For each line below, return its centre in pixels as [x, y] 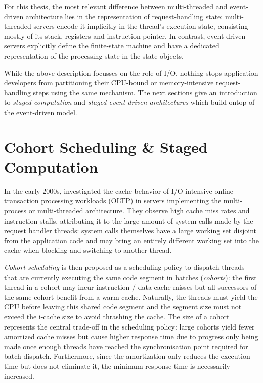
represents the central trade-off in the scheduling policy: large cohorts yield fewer [129, 326]
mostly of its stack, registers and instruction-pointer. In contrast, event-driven [125, 36]
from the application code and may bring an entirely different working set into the [131, 240]
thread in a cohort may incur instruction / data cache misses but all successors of [130, 287]
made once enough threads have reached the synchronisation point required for [126, 346]
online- [225, 190]
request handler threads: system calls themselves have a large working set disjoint [130, 230]
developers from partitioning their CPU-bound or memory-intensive [109, 83]
